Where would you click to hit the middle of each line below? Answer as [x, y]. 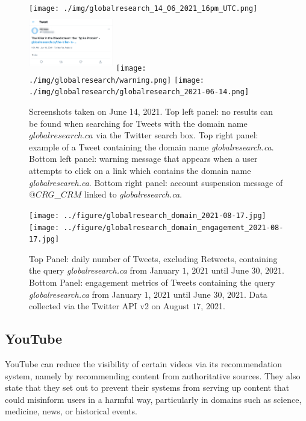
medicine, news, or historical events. [71, 411]
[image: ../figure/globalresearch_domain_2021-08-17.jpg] [148, 215]
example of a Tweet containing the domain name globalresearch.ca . [151, 146]
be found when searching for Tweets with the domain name [138, 123]
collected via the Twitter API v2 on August [109, 306]
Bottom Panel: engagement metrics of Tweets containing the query [152, 282]
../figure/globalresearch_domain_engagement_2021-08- [173, 227]
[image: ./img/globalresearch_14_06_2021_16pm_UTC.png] [143, 8]
